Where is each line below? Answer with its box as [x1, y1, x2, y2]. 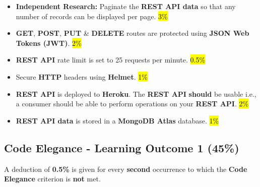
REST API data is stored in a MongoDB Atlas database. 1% [16, 115, 219, 126]
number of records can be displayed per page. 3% [16, 11, 168, 21]
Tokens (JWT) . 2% [16, 37, 82, 48]
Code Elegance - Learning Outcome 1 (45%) [4, 140, 239, 155]
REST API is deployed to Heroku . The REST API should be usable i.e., [16, 88, 256, 99]
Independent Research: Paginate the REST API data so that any [16, 1, 236, 11]
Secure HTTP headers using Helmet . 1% [16, 71, 148, 82]
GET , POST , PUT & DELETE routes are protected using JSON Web [16, 28, 249, 38]
